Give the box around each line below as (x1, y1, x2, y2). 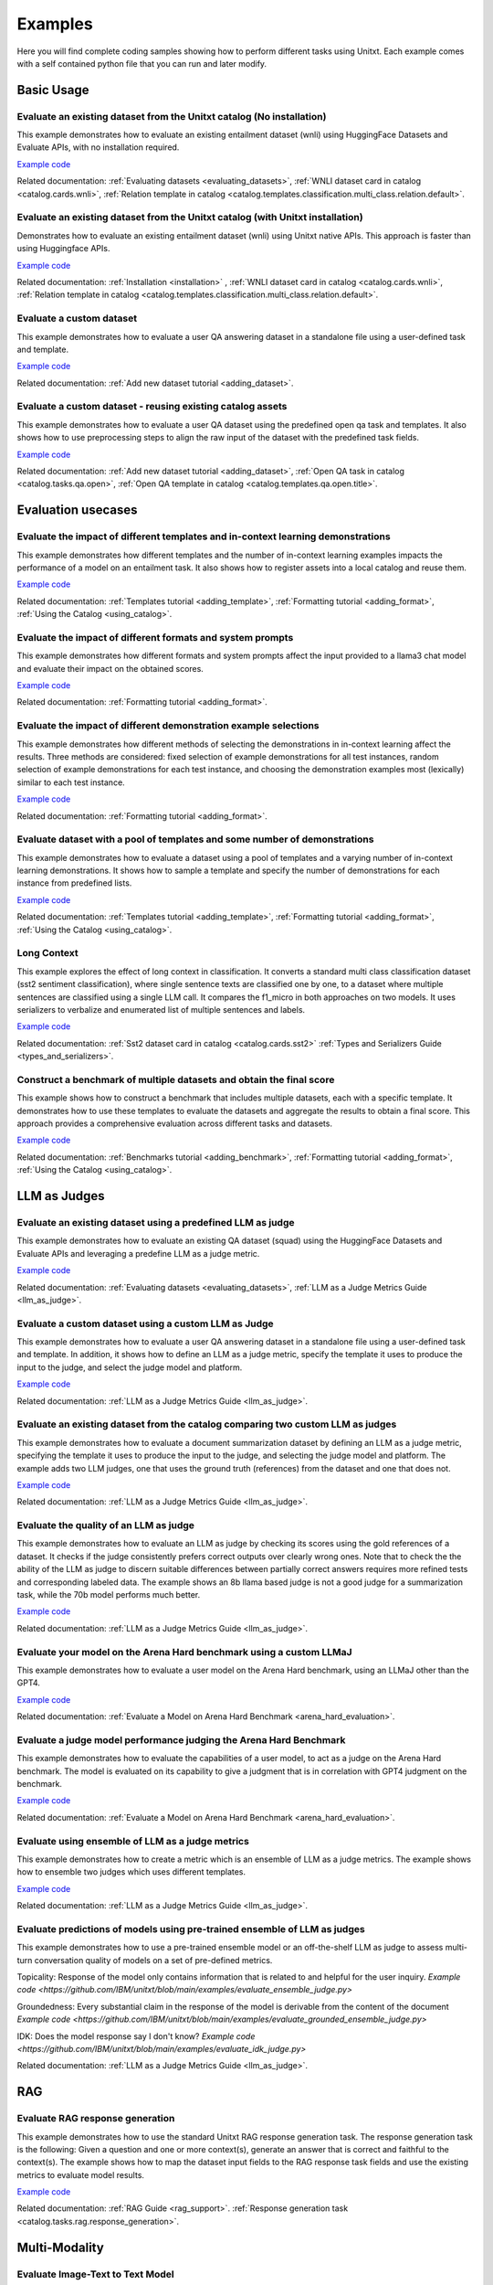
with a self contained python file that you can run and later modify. (16, 58, 267, 69)
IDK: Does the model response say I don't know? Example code (16, 2030, 256, 2042)
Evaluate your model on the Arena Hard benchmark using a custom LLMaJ (16, 1645, 352, 1658)
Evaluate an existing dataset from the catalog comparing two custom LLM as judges (16, 1418, 397, 1430)
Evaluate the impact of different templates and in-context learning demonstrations (16, 530, 392, 543)
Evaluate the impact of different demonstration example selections (16, 719, 320, 732)
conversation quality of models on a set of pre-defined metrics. (34, 1954, 273, 1965)
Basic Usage (16, 82, 89, 98)
